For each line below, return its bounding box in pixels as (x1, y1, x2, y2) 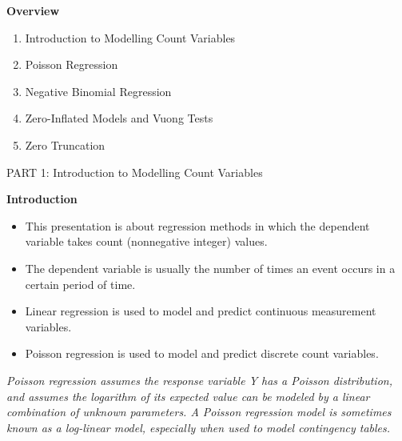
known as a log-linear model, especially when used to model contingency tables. (6, 419, 391, 435)
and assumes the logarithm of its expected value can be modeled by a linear (6, 387, 370, 404)
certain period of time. (25, 275, 136, 292)
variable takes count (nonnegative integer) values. (25, 233, 268, 250)
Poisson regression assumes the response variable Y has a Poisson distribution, (6, 371, 392, 388)
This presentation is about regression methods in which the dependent (25, 217, 370, 234)
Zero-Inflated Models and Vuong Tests (25, 110, 213, 126)
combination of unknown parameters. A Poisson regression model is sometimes (6, 403, 392, 420)
